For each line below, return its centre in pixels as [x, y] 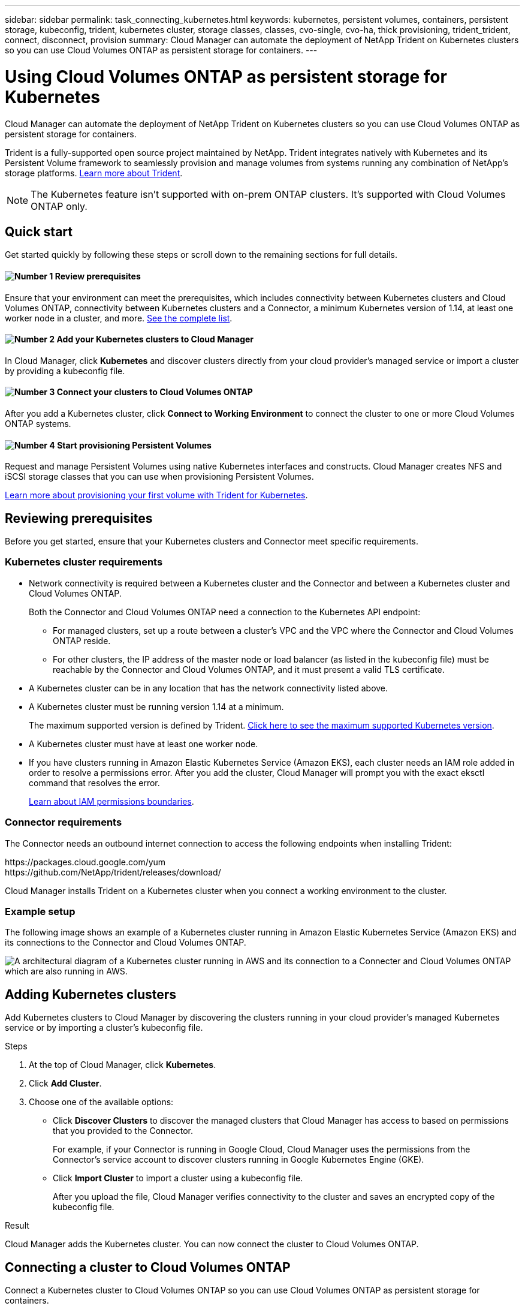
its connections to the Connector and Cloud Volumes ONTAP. [126, 943]
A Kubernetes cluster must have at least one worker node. [144, 744]
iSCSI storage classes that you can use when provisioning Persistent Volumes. [159, 477]
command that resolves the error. [94, 783]
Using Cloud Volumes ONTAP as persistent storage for [226, 76]
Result [17, 1226]
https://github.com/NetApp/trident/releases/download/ [113, 872]
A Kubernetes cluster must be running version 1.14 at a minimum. [156, 706]
